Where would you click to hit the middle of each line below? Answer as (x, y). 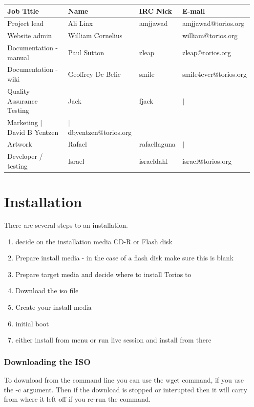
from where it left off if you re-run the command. (77, 399)
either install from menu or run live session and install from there (113, 340)
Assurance (23, 100)
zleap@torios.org (207, 52)
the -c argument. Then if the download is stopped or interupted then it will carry (126, 389)
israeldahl (153, 161)
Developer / (25, 156)
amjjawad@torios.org (213, 23)
